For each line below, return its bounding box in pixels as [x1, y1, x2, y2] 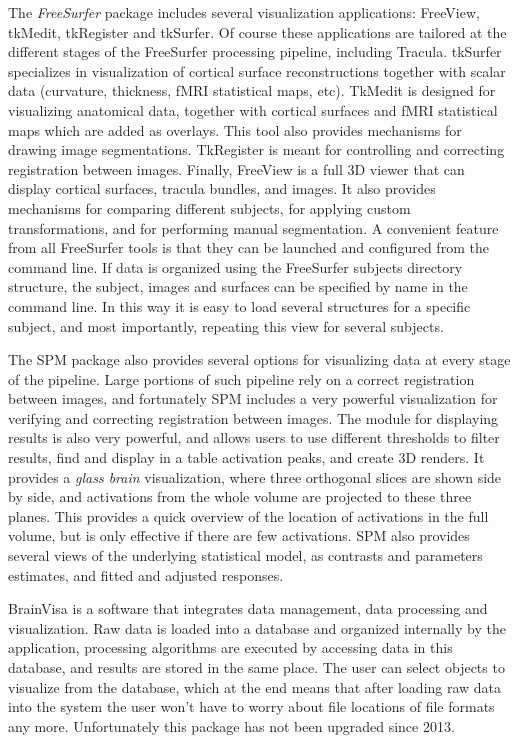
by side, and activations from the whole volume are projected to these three [8, 486, 472, 507]
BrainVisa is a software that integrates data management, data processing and [8, 598, 488, 619]
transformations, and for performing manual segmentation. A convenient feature [8, 217, 499, 238]
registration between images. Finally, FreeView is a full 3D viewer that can [8, 158, 465, 179]
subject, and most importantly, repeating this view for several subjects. [8, 315, 444, 336]
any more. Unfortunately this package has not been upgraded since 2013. [8, 715, 455, 736]
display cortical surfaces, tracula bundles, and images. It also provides [8, 178, 436, 199]
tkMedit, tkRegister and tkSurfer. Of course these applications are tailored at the [8, 21, 507, 42]
